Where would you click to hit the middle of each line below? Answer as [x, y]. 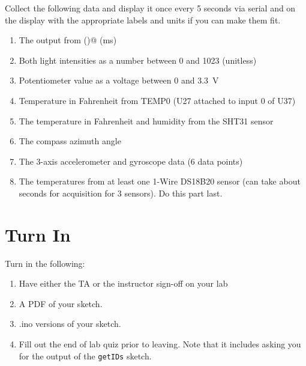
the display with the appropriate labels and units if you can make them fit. [143, 20]
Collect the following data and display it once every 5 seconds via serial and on [150, 8]
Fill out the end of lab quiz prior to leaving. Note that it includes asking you [160, 344]
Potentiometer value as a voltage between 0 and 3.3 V [119, 80]
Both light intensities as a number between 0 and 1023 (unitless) [138, 60]
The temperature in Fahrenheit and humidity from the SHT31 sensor [146, 120]
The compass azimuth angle [70, 141]
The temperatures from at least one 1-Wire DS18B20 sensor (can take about [160, 181]
